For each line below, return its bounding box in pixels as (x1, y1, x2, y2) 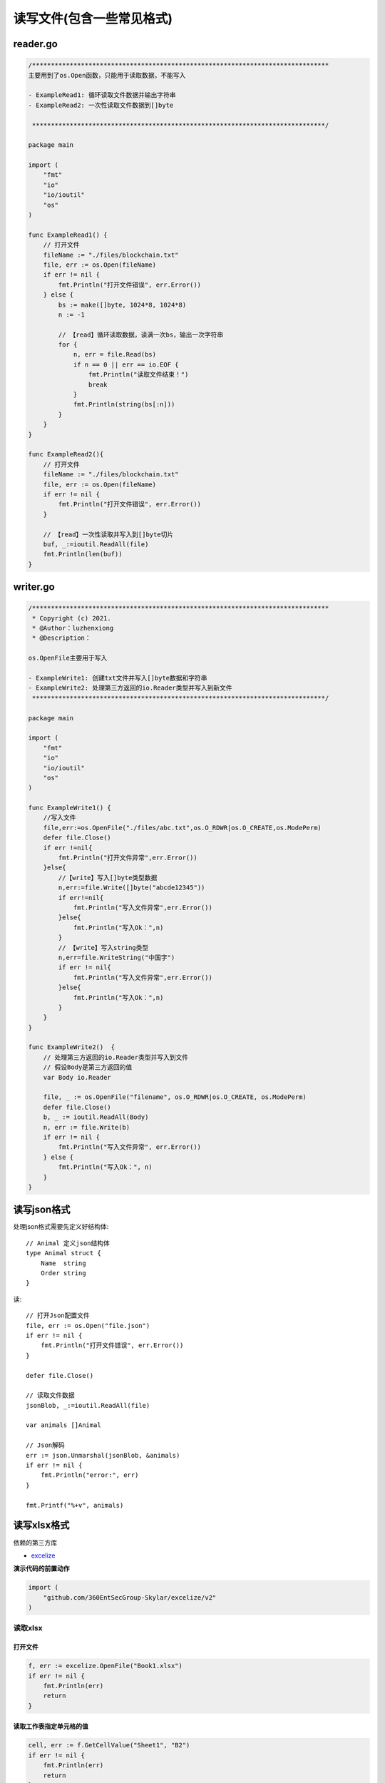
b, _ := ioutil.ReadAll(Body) (43, 1113, 149, 1121)
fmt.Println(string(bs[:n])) (73, 400, 175, 409)
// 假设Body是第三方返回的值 (43, 1063, 133, 1071)
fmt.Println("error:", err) (40, 1471, 139, 1479)
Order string (40, 1269, 86, 1277)
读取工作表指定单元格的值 (13, 1722, 88, 1731)
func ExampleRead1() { (28, 230, 108, 239)
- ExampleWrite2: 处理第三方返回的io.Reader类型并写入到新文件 (28, 684, 232, 692)
